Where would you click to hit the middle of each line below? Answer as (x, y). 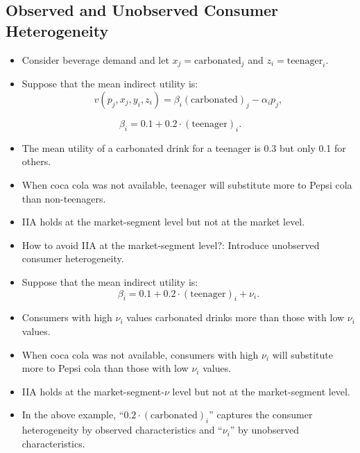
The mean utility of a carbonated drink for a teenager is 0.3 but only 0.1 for (184, 147)
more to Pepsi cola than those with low (105, 368)
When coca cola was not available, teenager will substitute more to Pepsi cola (187, 184)
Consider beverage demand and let (95, 59)
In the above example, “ (73, 414)
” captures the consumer (261, 414)
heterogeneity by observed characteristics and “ (122, 430)
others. (36, 161)
